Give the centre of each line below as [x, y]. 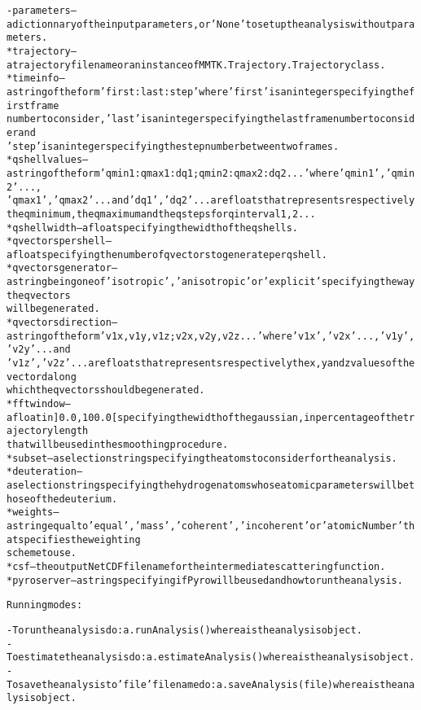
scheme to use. [42, 553]
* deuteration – [45, 472]
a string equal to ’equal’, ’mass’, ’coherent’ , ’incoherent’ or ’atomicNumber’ [205, 526]
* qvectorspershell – [59, 241]
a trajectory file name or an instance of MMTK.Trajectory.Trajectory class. [196, 65]
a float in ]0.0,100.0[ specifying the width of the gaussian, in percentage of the [205, 417]
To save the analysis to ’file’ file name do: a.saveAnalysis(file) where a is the [202, 684]
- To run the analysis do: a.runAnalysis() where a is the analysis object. [184, 630]
